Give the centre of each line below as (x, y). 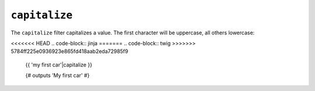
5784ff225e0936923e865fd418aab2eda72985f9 (69, 51)
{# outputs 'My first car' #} (57, 75)
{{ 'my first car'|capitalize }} (59, 65)
